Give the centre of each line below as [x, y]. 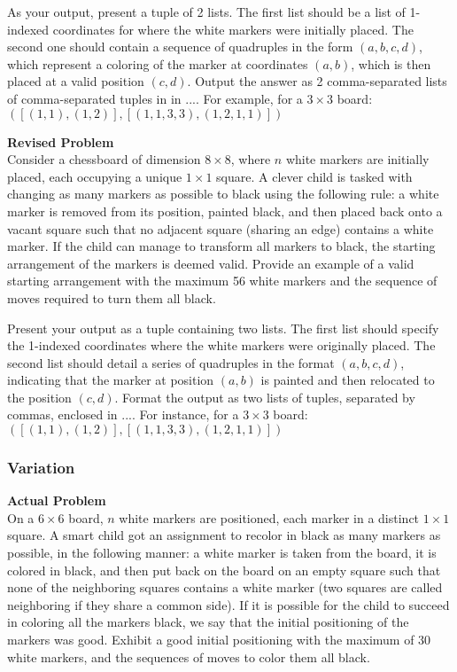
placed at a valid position [76, 81]
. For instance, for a [185, 414]
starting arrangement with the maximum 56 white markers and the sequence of [222, 281]
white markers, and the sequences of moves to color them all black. [189, 656]
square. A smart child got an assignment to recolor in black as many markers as [224, 535]
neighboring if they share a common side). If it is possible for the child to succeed [228, 604]
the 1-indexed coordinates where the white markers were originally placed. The [221, 345]
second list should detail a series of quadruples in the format [171, 362]
